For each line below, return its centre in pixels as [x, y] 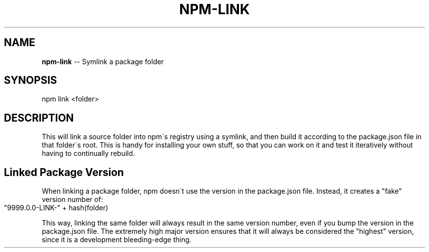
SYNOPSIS [31, 80]
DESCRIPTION [39, 118]
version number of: [72, 200]
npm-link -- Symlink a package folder [103, 61]
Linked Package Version [64, 172]
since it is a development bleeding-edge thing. [117, 240]
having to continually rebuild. [88, 153]
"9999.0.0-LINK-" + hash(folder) [56, 208]
